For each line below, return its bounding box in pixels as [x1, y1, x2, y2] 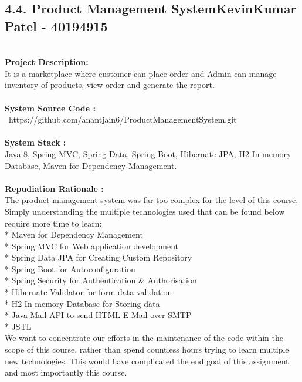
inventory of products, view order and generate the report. [5, 79, 215, 91]
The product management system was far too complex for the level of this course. [5, 194, 298, 206]
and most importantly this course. [5, 366, 127, 378]
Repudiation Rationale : [5, 182, 104, 194]
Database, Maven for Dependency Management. [5, 159, 177, 171]
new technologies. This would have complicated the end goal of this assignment [5, 354, 289, 367]
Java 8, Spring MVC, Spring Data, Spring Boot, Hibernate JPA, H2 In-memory [5, 147, 291, 160]
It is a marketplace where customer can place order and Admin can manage [5, 67, 277, 79]
